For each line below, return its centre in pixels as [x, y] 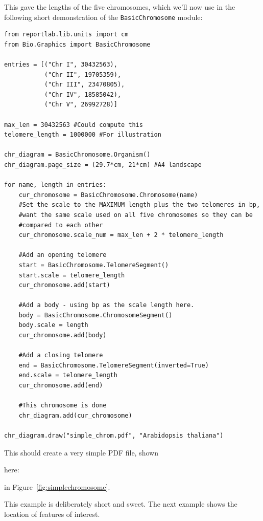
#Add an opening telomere [63, 255]
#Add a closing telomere [61, 355]
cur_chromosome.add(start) [64, 285]
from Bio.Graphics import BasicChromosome [77, 44]
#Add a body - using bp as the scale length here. [106, 305]
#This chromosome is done [63, 406]
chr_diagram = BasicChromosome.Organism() [77, 155]
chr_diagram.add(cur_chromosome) [75, 415]
